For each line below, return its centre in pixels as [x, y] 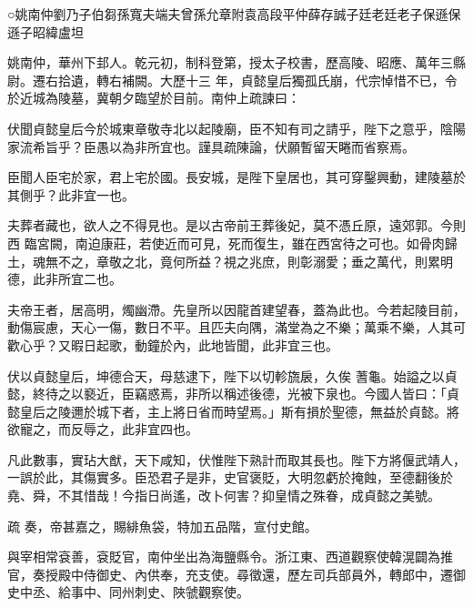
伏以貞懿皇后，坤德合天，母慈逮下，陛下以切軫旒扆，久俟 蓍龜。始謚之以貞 [232, 375]
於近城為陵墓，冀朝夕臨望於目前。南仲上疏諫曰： [154, 98]
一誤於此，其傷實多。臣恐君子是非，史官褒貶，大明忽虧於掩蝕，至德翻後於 [230, 477]
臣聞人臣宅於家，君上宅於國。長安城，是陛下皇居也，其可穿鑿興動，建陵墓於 [236, 177]
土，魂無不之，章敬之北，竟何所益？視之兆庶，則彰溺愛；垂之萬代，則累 [224, 261]
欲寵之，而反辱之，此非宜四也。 [103, 429]
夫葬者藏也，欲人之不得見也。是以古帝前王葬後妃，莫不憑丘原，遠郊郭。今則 [236, 225]
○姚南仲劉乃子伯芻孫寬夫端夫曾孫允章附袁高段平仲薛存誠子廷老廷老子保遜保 [234, 14]
